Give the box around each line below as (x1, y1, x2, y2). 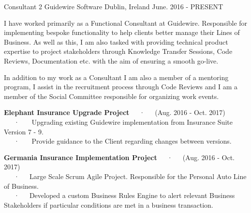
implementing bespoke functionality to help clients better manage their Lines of (4, 27, 240, 37)
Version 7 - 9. (4, 126, 44, 136)
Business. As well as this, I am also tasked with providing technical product (4, 36, 228, 47)
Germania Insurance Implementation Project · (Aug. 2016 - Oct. (4, 152, 235, 162)
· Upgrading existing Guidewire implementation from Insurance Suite (14, 116, 233, 127)
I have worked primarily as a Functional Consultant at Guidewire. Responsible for (4, 17, 248, 28)
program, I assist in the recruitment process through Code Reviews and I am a (4, 82, 238, 92)
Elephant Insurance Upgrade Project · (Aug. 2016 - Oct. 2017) (4, 107, 225, 117)
